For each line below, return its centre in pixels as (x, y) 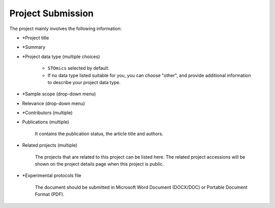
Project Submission (51, 13)
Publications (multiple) (46, 122)
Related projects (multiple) (50, 145)
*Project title (36, 38)
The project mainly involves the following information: (66, 29)
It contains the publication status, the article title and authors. (99, 134)
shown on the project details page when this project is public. (99, 164)
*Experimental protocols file (52, 175)
